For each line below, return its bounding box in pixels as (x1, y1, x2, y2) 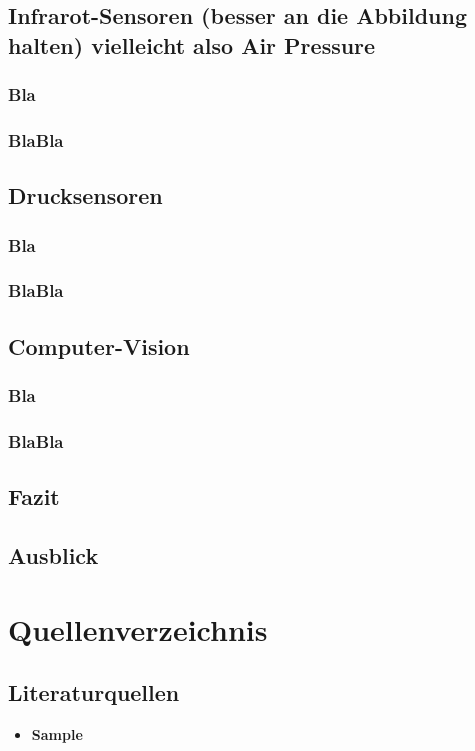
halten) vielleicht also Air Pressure (8, 29, 376, 60)
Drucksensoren (8, 180, 163, 211)
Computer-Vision (8, 330, 190, 361)
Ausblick (8, 539, 99, 570)
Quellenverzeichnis (8, 608, 268, 649)
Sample (31, 723, 83, 744)
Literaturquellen (8, 677, 180, 708)
